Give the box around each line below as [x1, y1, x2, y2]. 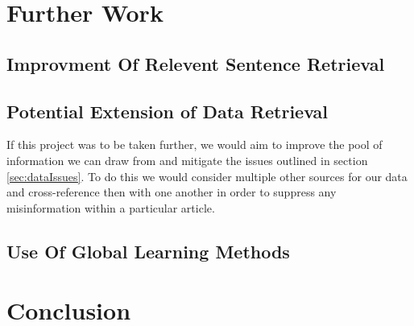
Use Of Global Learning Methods [6, 238, 290, 263]
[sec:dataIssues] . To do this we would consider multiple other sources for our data [6, 167, 408, 184]
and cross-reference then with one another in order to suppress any [6, 184, 337, 200]
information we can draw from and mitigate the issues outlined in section [6, 151, 368, 168]
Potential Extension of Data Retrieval [6, 98, 328, 123]
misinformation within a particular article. [6, 199, 215, 216]
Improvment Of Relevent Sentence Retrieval [6, 51, 385, 76]
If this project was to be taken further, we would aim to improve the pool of [6, 136, 383, 153]
